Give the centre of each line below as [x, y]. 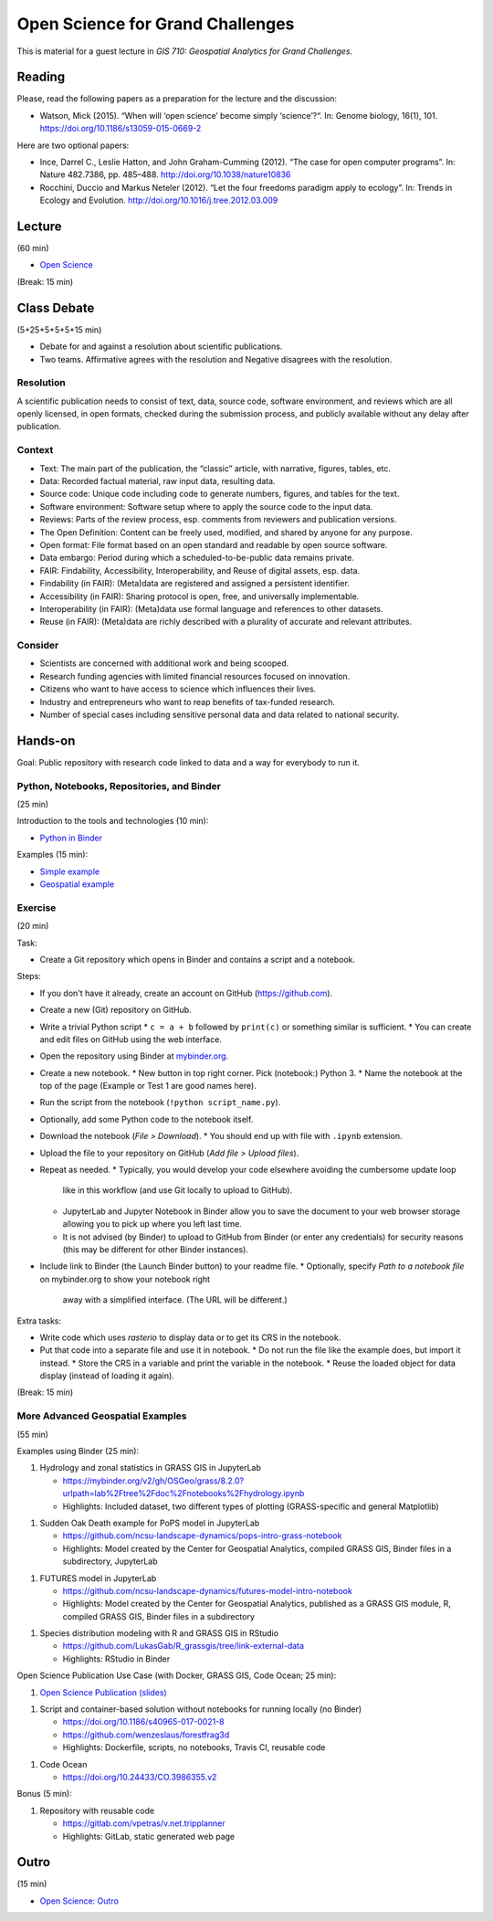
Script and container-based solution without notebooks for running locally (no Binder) [201, 1709]
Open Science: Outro [79, 1901]
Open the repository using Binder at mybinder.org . [134, 1056]
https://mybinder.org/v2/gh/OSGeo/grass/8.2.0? [153, 1481]
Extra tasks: [39, 1321]
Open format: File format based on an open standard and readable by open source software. [214, 544]
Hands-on [46, 740]
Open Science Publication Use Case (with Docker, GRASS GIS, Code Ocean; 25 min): [177, 1675]
